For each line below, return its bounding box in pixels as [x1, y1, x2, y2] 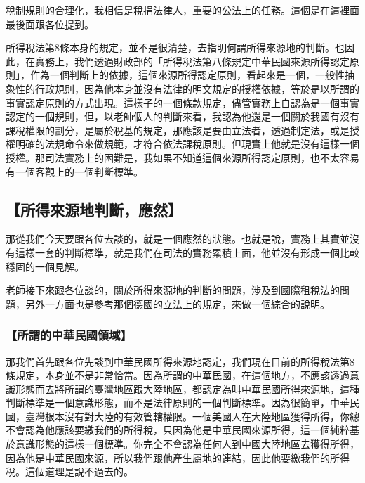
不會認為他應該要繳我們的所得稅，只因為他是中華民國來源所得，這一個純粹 [6, 423, 350, 437]
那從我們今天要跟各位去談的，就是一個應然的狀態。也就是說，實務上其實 [6, 231, 340, 246]
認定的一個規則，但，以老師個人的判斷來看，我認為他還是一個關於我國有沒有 [6, 109, 359, 124]
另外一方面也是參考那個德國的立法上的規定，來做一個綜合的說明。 [25, 296, 330, 311]
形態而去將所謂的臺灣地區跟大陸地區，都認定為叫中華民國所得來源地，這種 [15, 381, 359, 396]
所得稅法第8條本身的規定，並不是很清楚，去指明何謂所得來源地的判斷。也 [6, 40, 345, 55]
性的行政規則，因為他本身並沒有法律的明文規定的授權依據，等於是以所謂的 [15, 81, 359, 96]
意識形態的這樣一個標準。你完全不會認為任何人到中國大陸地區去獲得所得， [15, 437, 359, 451]
